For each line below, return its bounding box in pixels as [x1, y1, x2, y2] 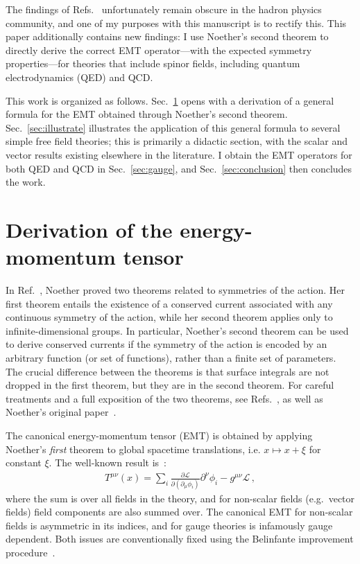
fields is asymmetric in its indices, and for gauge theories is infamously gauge [6, 518, 333, 532]
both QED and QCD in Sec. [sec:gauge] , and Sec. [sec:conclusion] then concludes [6, 161, 352, 175]
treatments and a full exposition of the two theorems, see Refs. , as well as [6, 391, 323, 405]
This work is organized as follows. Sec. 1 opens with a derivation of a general [6, 93, 334, 107]
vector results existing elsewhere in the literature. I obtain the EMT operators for [6, 147, 352, 161]
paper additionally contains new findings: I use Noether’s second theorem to [6, 29, 329, 44]
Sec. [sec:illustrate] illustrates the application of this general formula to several [6, 120, 341, 134]
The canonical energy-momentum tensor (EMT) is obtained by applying [6, 428, 313, 442]
